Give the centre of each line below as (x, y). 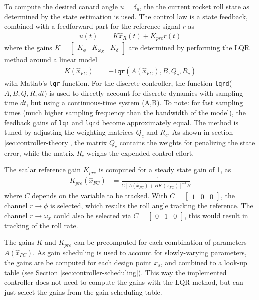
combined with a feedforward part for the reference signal (92, 26)
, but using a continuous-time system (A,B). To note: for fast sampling (135, 103)
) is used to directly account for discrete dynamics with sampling (144, 93)
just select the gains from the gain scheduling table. (83, 291)
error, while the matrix (39, 152)
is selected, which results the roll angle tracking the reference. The (152, 205)
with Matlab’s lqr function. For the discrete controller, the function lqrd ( (118, 83)
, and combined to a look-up (204, 262)
